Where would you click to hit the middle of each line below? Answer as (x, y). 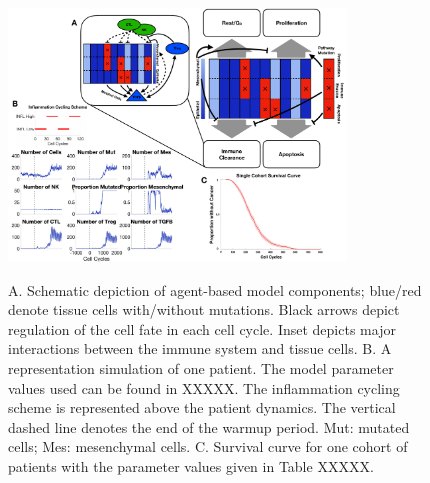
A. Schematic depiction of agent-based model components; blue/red (215, 289)
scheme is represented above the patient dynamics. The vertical (202, 407)
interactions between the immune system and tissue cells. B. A (200, 348)
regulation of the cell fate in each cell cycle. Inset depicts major (202, 328)
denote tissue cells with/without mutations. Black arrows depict (204, 309)
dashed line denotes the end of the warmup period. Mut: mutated (209, 426)
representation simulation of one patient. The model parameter (201, 368)
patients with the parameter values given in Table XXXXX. (191, 465)
